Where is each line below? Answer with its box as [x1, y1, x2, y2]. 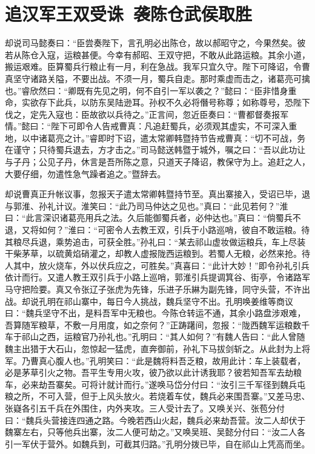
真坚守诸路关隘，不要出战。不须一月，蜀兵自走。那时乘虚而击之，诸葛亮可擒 [5, 72, 310, 84]
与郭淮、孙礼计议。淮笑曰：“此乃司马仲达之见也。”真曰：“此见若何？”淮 [5, 199, 288, 212]
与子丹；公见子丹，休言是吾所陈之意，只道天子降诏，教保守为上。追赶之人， [5, 155, 310, 168]
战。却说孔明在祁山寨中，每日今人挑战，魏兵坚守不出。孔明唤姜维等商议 [5, 294, 293, 307]
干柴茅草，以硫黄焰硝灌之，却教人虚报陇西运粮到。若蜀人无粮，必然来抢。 [5, 247, 302, 260]
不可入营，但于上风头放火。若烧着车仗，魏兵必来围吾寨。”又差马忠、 [38, 390, 310, 402]
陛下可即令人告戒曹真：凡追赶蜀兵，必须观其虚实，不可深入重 [51, 120, 297, 132]
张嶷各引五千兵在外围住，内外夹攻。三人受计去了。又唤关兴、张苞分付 [5, 401, 285, 414]
